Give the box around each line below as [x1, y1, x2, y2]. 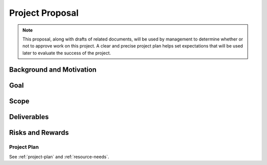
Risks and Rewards [9, 128, 69, 137]
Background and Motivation [9, 65, 96, 74]
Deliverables [9, 113, 49, 121]
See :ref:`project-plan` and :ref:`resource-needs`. [9, 154, 109, 160]
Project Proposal [9, 7, 79, 18]
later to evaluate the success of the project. [22, 50, 111, 56]
